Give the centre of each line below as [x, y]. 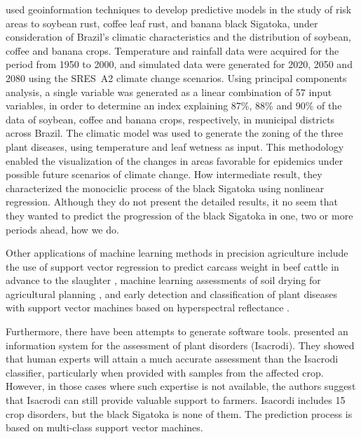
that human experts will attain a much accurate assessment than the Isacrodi [172, 359]
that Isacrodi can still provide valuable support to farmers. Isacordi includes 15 [176, 400]
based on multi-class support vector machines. [104, 427]
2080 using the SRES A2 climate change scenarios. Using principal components [176, 77]
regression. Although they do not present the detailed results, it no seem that [172, 202]
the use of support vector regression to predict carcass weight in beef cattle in [172, 266]
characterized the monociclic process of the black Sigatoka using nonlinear [165, 188]
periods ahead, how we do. [62, 229]
